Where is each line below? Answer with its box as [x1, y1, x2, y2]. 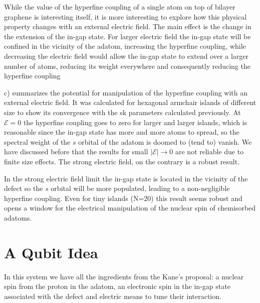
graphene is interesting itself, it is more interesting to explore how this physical [4, 11, 247, 22]
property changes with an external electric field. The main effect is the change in [4, 21, 251, 32]
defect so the [4, 183, 43, 193]
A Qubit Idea [4, 242, 98, 262]
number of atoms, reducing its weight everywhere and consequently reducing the [4, 60, 250, 71]
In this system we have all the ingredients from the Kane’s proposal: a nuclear [4, 271, 244, 281]
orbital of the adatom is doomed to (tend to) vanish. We [78, 136, 252, 147]
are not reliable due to [175, 146, 244, 157]
